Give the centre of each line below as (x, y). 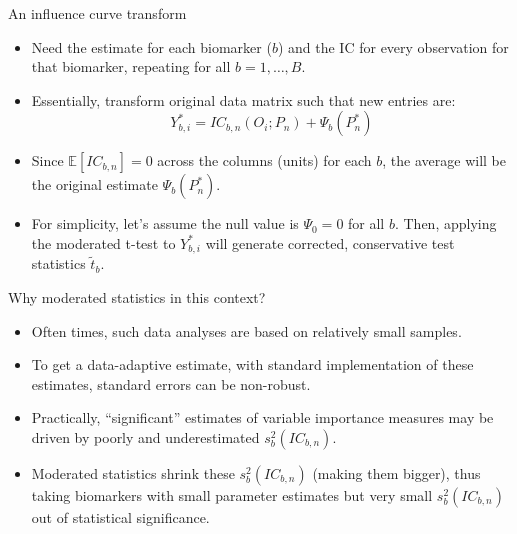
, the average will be (444, 160)
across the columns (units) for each (264, 160)
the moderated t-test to (103, 242)
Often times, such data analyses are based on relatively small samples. (246, 330)
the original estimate (94, 184)
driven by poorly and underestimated (145, 436)
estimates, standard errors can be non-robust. (171, 383)
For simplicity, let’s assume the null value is (165, 223)
